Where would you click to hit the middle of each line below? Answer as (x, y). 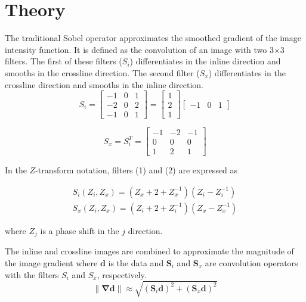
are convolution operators (251, 262)
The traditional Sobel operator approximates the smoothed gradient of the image (153, 38)
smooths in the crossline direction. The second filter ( (102, 72)
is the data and (136, 262)
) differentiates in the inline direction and (205, 61)
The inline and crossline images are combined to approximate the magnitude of (149, 251)
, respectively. (122, 274)
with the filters (32, 274)
